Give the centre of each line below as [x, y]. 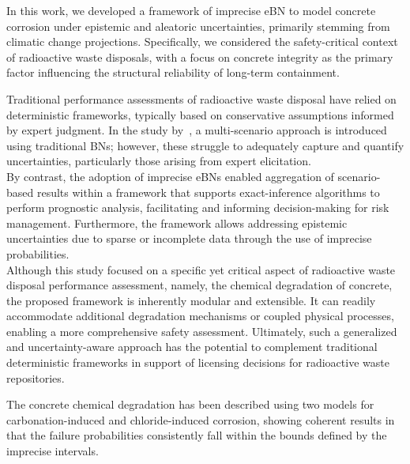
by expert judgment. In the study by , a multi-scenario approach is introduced [197, 130]
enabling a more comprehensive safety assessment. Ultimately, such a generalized [202, 331]
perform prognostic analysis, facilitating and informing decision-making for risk [198, 207]
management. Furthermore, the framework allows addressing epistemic [177, 223]
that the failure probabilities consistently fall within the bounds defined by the [197, 435]
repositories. [36, 377]
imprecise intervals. [53, 451]
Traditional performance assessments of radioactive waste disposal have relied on [201, 98]
